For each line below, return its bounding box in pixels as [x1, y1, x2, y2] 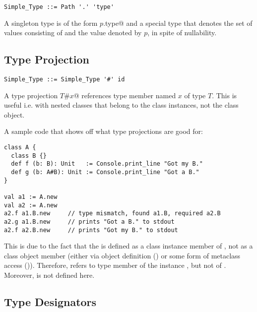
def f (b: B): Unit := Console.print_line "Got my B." [11, 160, 203, 168]
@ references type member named [73, 90, 176, 100]
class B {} [11, 152, 47, 159]
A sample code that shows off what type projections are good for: [4, 126, 203, 136]
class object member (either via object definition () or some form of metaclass [4, 250, 241, 260]
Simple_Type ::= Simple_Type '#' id [4, 76, 125, 83]
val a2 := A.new [4, 201, 58, 209]
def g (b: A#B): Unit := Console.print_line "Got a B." [11, 169, 199, 176]
